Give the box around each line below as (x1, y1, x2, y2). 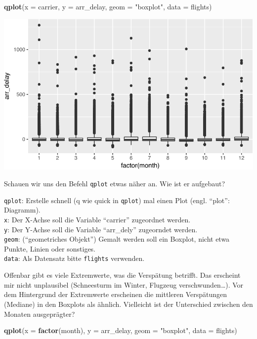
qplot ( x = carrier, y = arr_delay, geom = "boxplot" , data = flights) (4, 1, 212, 11)
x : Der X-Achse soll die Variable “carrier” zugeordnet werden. (4, 214, 191, 224)
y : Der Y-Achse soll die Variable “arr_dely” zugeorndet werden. (4, 224, 198, 234)
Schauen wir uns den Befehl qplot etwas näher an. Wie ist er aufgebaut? (4, 178, 225, 189)
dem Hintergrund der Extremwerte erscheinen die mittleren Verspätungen (4, 289, 227, 299)
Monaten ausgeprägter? (4, 308, 75, 319)
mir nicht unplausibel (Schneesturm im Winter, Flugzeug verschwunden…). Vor (4, 279, 244, 290)
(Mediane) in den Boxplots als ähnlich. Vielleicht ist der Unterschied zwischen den (4, 298, 253, 309)
